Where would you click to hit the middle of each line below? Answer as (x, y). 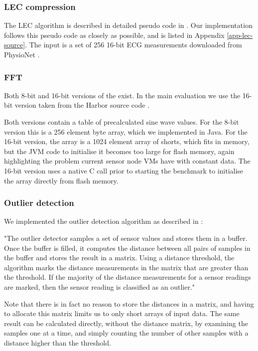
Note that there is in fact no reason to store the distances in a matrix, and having (129, 303)
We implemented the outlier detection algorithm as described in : (104, 221)
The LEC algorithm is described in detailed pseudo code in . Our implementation (128, 25)
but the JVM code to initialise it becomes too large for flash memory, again (119, 151)
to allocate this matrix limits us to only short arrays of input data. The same (122, 313)
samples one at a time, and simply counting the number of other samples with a (126, 333)
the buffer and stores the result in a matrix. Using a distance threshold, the (119, 258)
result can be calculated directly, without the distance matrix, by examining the (126, 323)
